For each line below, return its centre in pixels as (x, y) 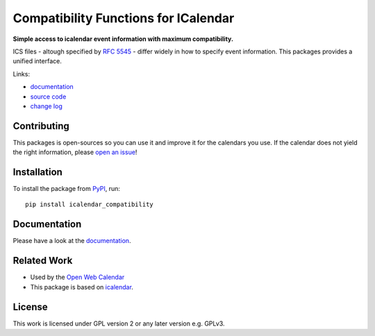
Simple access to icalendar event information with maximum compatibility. (123, 39)
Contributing (41, 126)
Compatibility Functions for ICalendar (124, 18)
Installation (37, 172)
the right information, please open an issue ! (75, 152)
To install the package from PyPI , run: (67, 189)
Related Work (43, 261)
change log (46, 106)
